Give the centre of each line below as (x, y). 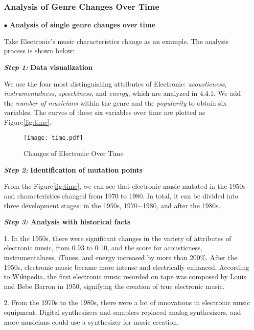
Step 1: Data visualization (48, 67)
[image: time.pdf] (53, 138)
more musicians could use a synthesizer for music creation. (92, 321)
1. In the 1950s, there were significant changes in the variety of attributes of (118, 238)
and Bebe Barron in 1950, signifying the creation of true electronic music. (114, 286)
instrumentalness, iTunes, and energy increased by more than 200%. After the (121, 257)
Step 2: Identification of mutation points (73, 169)
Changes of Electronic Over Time (74, 153)
